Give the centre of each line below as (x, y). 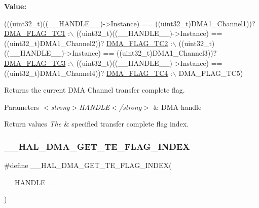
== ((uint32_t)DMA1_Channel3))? (160, 53)
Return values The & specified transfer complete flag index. (97, 124)
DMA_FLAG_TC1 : (37, 33)
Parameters (22, 107)
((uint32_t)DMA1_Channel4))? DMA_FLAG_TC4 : (88, 73)
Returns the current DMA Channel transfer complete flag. (95, 90)
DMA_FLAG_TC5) (211, 73)
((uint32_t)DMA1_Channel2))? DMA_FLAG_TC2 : (88, 43)
